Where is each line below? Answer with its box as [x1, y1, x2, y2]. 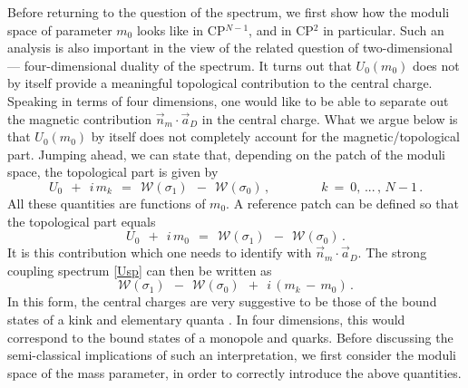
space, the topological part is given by [7, 162, 219, 181]
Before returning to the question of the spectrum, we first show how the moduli [7, 3, 450, 21]
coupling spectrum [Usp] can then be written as [7, 260, 272, 279]
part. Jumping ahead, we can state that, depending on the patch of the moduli [7, 144, 445, 163]
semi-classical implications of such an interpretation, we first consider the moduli [7, 345, 456, 364]
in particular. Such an [323, 20, 444, 39]
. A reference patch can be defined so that [226, 193, 459, 212]
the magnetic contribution [7, 109, 152, 128]
